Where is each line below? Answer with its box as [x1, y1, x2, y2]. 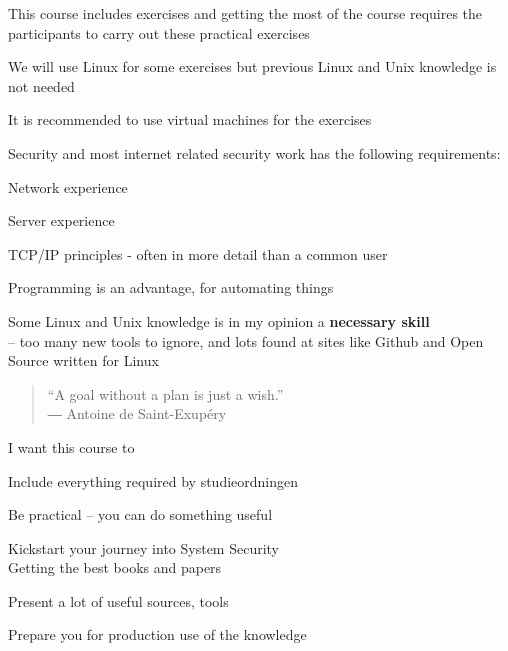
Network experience [8, 176, 128, 197]
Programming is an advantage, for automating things [8, 277, 334, 298]
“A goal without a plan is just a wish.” [47, 383, 284, 404]
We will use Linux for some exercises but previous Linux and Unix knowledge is [8, 56, 497, 77]
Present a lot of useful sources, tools [8, 590, 229, 611]
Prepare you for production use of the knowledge [8, 624, 307, 645]
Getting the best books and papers [8, 557, 222, 578]
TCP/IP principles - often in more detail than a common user [8, 243, 388, 264]
